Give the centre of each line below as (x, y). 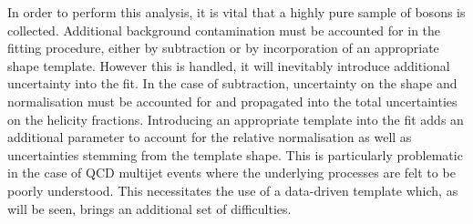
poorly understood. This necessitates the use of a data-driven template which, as (233, 190)
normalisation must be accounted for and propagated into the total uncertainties (232, 101)
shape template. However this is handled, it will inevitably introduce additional (229, 65)
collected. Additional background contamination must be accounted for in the (224, 30)
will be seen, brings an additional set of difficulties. (149, 208)
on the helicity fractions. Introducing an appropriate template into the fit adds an (236, 119)
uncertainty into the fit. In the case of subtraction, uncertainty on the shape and (232, 83)
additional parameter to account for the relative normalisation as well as (210, 137)
